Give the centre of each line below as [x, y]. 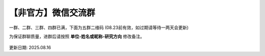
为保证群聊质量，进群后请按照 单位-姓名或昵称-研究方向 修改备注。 [77, 36]
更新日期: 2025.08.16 [30, 48]
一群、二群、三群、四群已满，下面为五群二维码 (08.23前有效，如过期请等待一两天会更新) [99, 28]
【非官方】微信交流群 [52, 13]
